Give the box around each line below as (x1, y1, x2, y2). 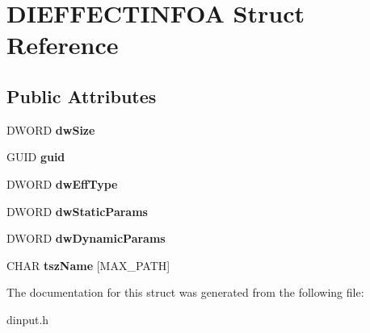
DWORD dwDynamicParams (6, 230, 166, 247)
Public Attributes (6, 83, 157, 108)
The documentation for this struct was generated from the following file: (6, 284, 364, 301)
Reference (6, 28, 119, 61)
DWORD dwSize (6, 121, 95, 138)
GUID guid (6, 148, 65, 165)
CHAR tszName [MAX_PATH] (6, 256, 170, 273)
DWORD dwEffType (6, 175, 118, 192)
